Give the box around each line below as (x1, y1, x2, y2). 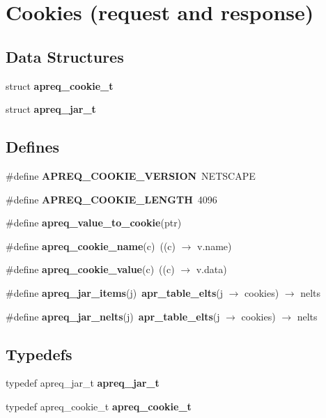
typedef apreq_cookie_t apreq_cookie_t (6, 398, 192, 413)
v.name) (197, 238, 232, 253)
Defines (6, 136, 60, 157)
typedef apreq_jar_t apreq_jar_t (6, 376, 160, 390)
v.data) (196, 262, 227, 277)
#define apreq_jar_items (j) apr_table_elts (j (6, 285, 223, 300)
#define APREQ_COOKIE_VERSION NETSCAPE (6, 168, 256, 183)
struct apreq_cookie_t (6, 78, 114, 93)
